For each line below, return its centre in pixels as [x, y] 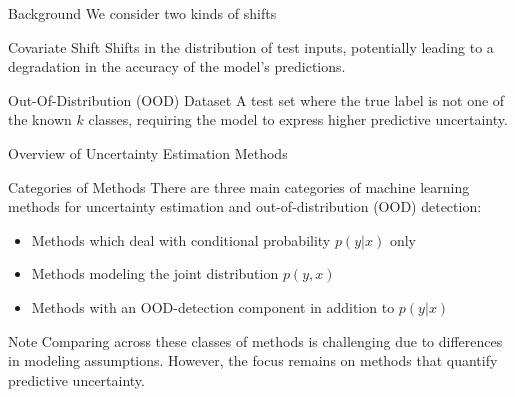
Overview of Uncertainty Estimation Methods [148, 152]
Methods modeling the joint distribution [155, 273]
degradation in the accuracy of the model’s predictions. [177, 66]
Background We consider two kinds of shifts [142, 13]
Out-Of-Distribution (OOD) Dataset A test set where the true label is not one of [256, 99]
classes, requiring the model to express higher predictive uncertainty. [298, 119]
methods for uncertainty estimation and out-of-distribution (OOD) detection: [245, 206]
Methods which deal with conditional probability [181, 239]
